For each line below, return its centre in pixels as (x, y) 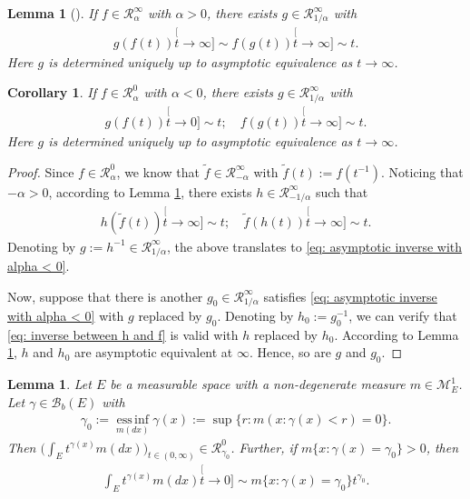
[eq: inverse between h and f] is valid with (123, 334)
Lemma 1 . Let (49, 384)
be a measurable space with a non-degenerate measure (258, 384)
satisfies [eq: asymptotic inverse (350, 296)
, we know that (158, 171)
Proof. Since (41, 171)
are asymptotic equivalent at (153, 352)
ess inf (133, 420)
